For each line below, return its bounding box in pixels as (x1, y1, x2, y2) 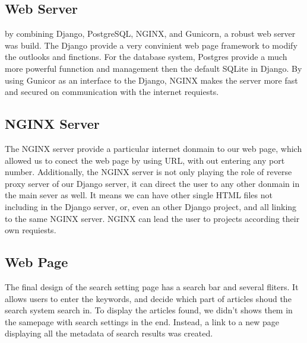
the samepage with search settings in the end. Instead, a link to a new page (5, 315, 279, 328)
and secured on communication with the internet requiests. (5, 85, 219, 98)
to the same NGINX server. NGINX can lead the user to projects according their (5, 212, 300, 224)
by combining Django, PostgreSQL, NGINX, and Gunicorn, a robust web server (5, 27, 296, 40)
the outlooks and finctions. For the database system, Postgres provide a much (5, 50, 287, 63)
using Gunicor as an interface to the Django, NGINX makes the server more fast (5, 74, 298, 86)
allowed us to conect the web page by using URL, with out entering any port (5, 154, 285, 166)
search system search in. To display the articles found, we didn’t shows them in (5, 304, 293, 316)
